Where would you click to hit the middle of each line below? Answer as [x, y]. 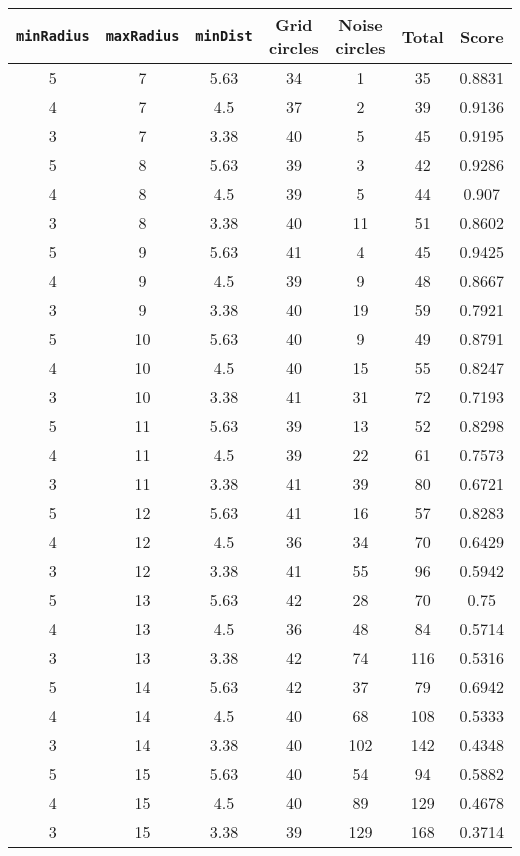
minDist [224, 36]
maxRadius [142, 36]
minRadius [53, 36]
